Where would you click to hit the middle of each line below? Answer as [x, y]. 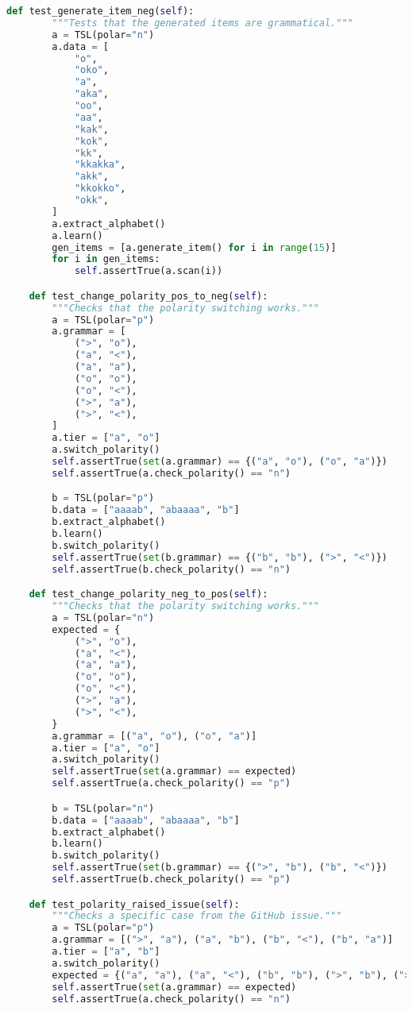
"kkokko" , [100, 189]
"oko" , [91, 70]
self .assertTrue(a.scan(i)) [149, 271]
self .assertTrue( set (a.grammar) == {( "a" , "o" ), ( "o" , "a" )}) [220, 462]
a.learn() [77, 235]
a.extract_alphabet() [109, 224]
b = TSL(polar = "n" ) [103, 808]
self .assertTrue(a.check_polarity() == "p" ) [171, 783]
